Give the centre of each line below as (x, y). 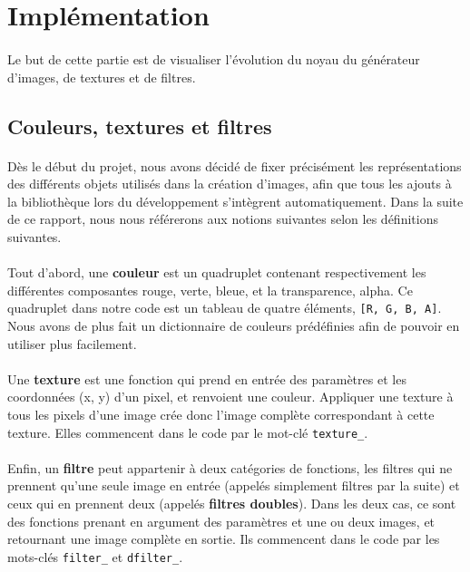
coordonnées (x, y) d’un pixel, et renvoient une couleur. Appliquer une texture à (230, 397)
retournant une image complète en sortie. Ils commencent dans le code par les (224, 539)
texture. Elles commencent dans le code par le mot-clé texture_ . (188, 432)
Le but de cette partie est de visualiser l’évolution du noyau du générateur (214, 58)
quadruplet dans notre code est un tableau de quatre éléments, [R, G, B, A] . (225, 308)
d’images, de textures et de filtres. (102, 77)
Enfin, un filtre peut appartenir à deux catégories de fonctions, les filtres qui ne (230, 467)
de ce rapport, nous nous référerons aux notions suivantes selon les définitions (223, 219)
